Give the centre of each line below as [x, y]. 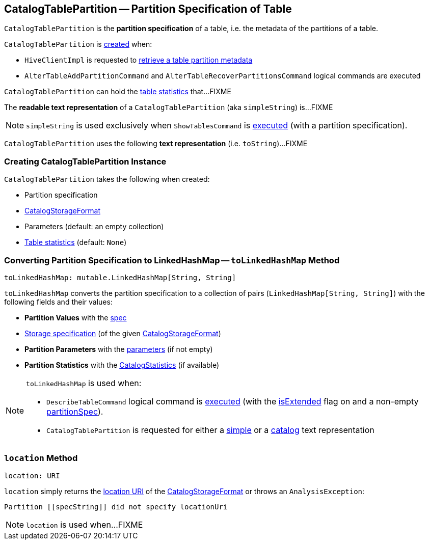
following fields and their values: [58, 302]
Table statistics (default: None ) [76, 242]
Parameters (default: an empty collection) [94, 227]
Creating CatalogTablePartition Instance [85, 161]
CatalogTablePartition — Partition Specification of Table [148, 9]
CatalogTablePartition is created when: [78, 44]
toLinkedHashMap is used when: [84, 383]
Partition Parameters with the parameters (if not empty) [119, 349]
